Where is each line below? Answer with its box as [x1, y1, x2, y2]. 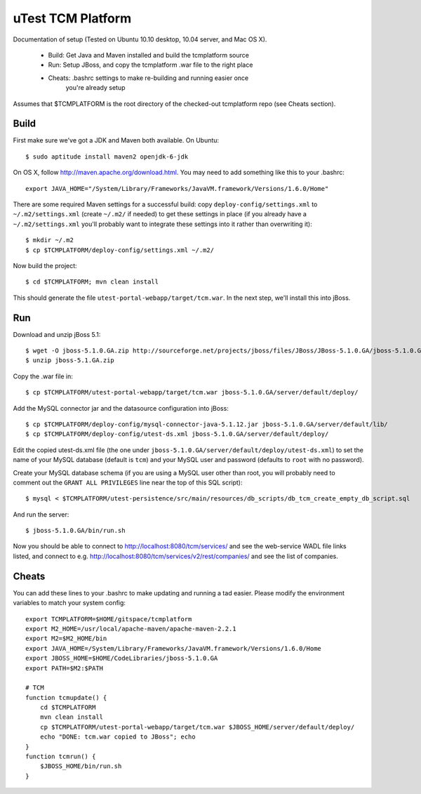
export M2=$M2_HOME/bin [25, 635, 107, 642]
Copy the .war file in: [13, 372, 74, 381]
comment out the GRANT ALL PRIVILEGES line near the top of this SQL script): [13, 478, 243, 487]
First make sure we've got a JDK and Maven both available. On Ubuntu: [13, 136, 220, 145]
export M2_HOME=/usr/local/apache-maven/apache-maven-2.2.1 [25, 625, 236, 633]
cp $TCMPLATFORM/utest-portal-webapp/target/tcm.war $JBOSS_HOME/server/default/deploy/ [39, 723, 355, 731]
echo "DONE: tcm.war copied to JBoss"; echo [39, 733, 196, 741]
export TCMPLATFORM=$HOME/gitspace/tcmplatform [25, 615, 192, 623]
